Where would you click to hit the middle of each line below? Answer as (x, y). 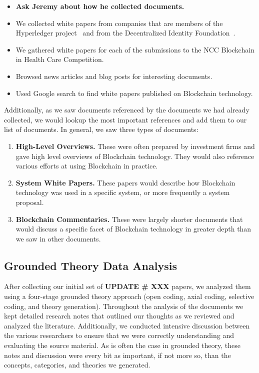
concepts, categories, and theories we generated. (77, 365)
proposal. (30, 202)
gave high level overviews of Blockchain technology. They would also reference (135, 156)
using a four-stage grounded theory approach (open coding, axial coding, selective (129, 296)
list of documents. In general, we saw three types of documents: (101, 129)
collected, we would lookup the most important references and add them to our (125, 119)
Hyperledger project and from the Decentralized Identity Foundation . (125, 33)
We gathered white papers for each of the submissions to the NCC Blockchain (135, 49)
